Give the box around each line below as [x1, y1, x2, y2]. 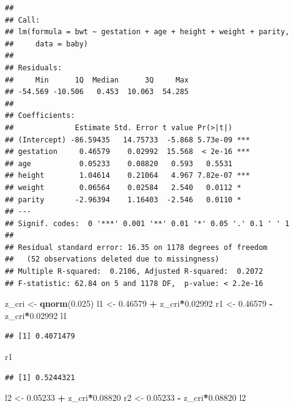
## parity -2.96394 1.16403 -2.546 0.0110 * [5, 195, 241, 204]
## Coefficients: [5, 111, 75, 120]
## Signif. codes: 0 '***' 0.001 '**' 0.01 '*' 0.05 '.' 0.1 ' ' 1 [5, 219, 290, 228]
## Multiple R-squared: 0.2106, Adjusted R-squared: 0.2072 [5, 267, 263, 276]
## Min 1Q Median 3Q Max [5, 75, 189, 84]
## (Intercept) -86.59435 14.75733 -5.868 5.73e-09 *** [5, 135, 250, 144]
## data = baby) [5, 39, 89, 48]
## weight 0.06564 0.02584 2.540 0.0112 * [5, 183, 241, 192]
